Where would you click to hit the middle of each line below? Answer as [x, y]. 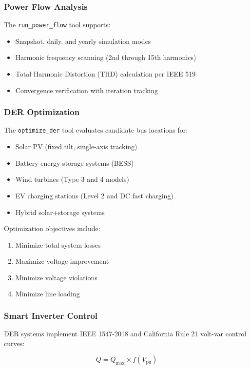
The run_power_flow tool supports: [57, 25]
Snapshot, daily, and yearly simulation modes [83, 41]
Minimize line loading [48, 294]
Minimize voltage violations [56, 277]
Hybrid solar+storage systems [60, 212]
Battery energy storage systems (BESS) [75, 163]
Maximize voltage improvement [62, 261]
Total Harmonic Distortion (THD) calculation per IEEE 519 [106, 74]
